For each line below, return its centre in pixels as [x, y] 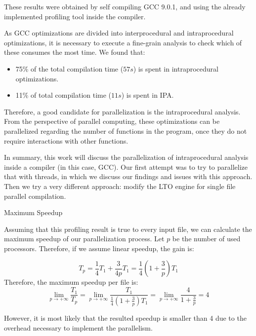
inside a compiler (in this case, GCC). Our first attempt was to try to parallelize [126, 167]
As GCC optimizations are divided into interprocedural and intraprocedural [119, 33]
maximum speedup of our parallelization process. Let [84, 239]
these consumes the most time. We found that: [75, 52]
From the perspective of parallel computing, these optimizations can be [112, 121]
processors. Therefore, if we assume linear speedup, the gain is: [99, 248]
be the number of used [206, 239]
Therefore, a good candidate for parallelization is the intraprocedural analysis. [122, 111]
